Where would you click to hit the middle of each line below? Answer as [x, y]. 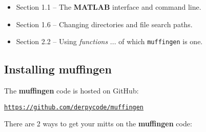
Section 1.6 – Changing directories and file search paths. [104, 24]
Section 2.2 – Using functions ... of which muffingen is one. [109, 41]
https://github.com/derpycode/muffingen [74, 107]
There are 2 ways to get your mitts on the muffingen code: [98, 124]
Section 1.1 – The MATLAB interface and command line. [109, 7]
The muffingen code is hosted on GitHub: [71, 91]
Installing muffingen [58, 69]
